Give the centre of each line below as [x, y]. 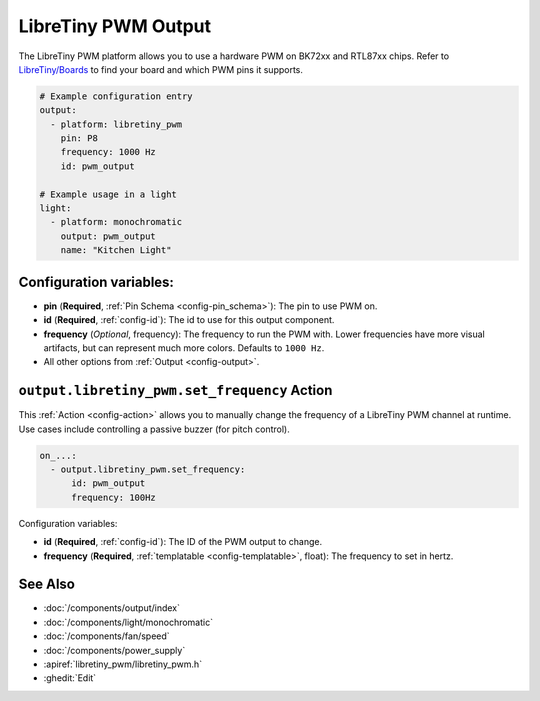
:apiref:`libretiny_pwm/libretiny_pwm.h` [123, 664]
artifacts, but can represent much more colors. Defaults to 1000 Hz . [184, 347]
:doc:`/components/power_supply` [114, 650]
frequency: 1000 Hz [108, 152]
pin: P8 [79, 138]
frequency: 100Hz [114, 497]
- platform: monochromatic [116, 222]
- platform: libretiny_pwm [116, 124]
